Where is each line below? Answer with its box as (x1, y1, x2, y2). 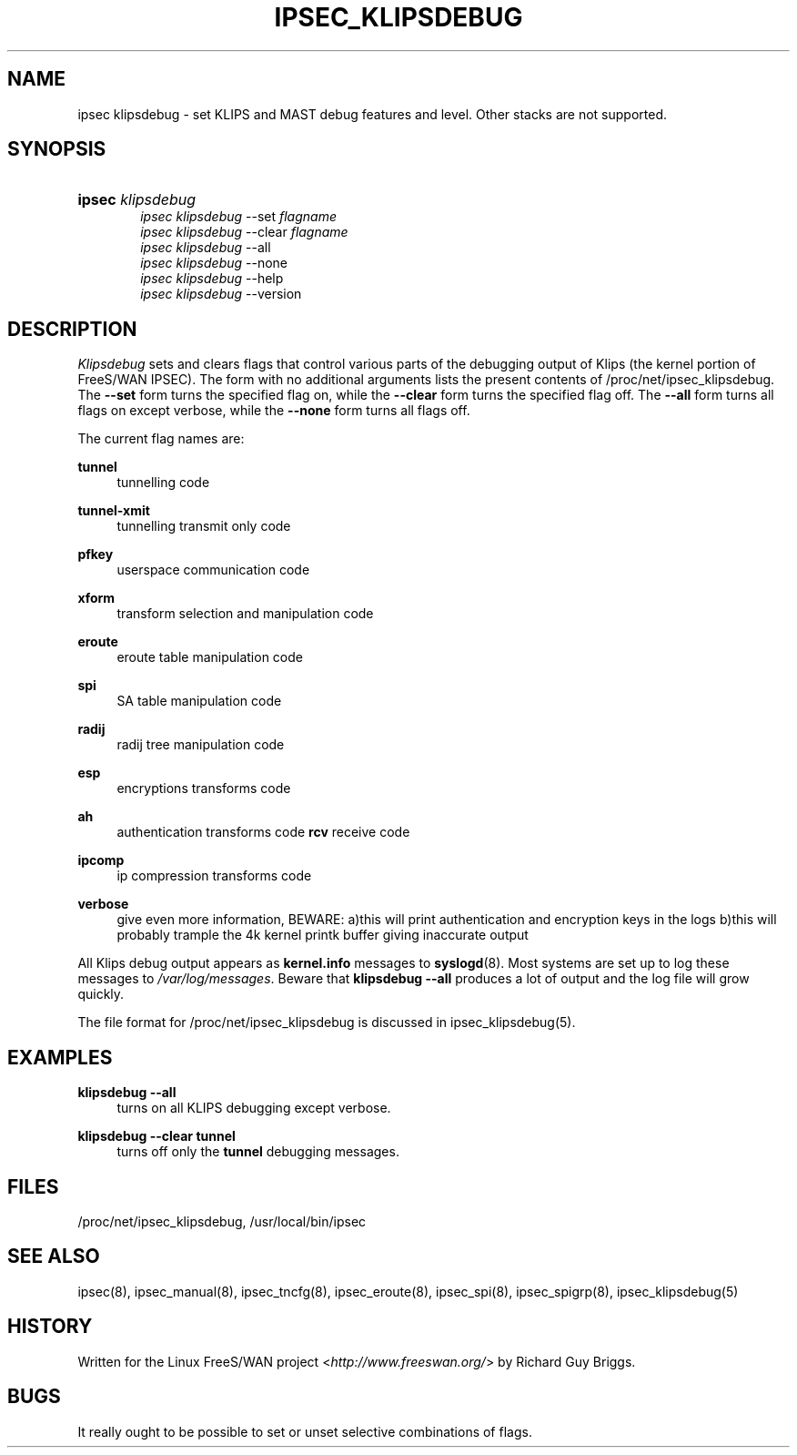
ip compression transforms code (116, 868, 312, 884)
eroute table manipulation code (116, 649, 303, 666)
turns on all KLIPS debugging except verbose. (116, 1100, 391, 1116)
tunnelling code (116, 474, 210, 491)
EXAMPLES (7, 1045, 113, 1069)
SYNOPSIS (7, 137, 106, 161)
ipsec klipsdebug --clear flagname (140, 224, 348, 240)
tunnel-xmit (77, 503, 150, 519)
